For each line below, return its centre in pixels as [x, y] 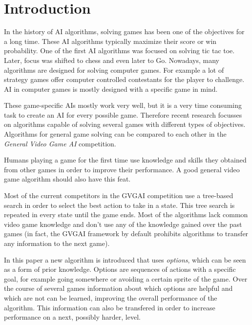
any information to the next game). [57, 243]
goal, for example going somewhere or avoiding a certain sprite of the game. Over [126, 278]
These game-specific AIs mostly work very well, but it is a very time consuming [123, 105]
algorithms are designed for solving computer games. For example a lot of [114, 70]
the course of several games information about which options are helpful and [118, 288]
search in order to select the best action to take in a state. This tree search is [119, 205]
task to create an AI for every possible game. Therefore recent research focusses [123, 114]
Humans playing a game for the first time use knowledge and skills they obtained [125, 160]
